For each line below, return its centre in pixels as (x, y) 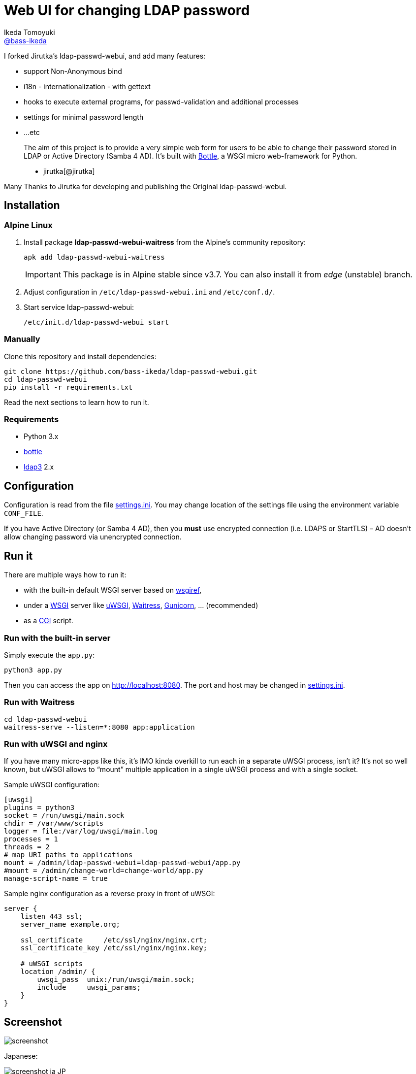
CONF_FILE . (24, 513)
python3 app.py (33, 670)
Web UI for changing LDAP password (127, 10)
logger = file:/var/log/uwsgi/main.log (81, 831)
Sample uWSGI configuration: (52, 785)
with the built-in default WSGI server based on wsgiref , (113, 590)
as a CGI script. (48, 621)
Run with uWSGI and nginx (56, 744)
